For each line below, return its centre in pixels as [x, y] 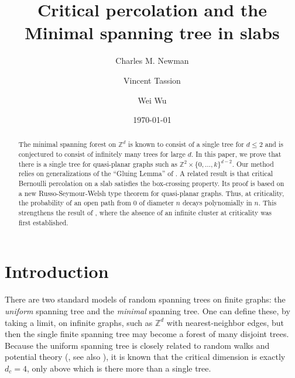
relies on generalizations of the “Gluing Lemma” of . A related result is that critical [146, 173]
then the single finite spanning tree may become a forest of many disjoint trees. [147, 334]
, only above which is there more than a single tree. [119, 368]
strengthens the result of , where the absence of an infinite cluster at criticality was [145, 213]
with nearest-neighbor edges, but [225, 322]
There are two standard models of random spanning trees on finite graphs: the [145, 299]
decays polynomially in [217, 203]
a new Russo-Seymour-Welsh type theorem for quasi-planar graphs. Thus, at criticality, [151, 193]
